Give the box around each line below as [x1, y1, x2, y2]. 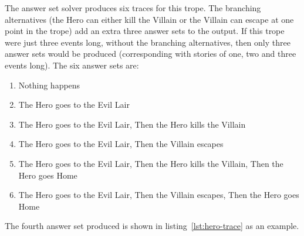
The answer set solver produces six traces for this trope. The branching [5, 2, 261, 13]
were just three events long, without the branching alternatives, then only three [5, 36, 291, 48]
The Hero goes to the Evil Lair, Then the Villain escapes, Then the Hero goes [18, 189, 299, 201]
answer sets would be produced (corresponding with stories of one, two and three [5, 47, 296, 60]
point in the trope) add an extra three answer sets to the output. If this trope [5, 25, 285, 37]
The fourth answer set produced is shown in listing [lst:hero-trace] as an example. [5, 220, 299, 232]
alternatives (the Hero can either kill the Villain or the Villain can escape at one [5, 13, 294, 25]
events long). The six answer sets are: [5, 59, 139, 71]
